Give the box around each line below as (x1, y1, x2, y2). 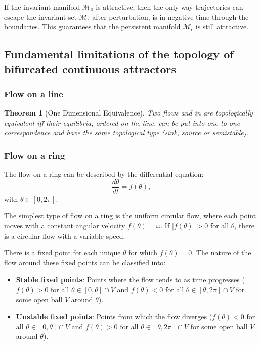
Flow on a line (4, 87, 63, 100)
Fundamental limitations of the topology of (4, 46, 234, 62)
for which (128, 247, 158, 258)
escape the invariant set (4, 11, 77, 22)
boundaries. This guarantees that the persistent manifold (4, 21, 181, 32)
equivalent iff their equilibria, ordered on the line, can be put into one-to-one (4, 117, 240, 128)
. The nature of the (192, 247, 251, 258)
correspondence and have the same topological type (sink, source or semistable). (4, 127, 249, 138)
